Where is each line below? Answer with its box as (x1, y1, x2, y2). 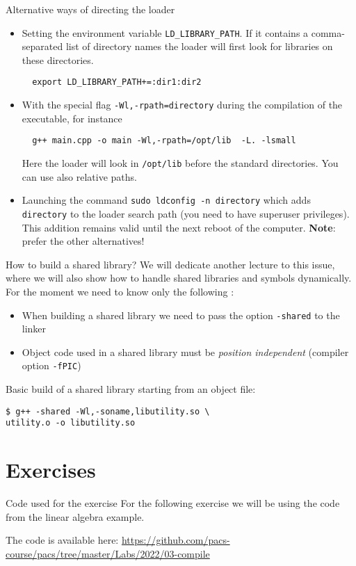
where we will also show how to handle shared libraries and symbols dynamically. (6, 270, 352, 285)
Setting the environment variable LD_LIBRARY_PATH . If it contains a (22, 25, 309, 40)
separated (22, 39, 63, 54)
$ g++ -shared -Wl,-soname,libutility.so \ (6, 406, 210, 417)
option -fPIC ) (22, 358, 81, 373)
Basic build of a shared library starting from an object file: (6, 382, 256, 396)
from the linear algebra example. (6, 509, 145, 524)
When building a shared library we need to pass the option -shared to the (22, 307, 340, 322)
